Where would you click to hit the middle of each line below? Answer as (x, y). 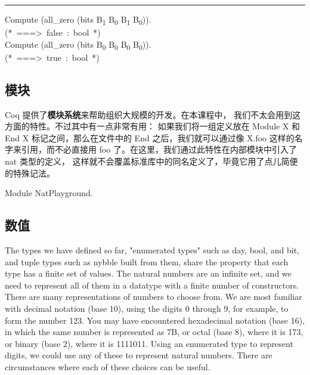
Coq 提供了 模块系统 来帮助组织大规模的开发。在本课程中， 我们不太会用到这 (153, 114)
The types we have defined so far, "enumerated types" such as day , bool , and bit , (152, 250)
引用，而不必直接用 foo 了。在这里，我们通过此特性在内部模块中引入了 (159, 149)
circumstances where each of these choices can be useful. (108, 366)
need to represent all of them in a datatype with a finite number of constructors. (152, 285)
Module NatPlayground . (49, 193)
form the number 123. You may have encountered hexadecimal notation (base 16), (155, 320)
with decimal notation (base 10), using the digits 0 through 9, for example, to (147, 308)
